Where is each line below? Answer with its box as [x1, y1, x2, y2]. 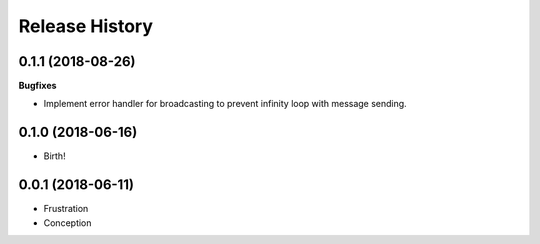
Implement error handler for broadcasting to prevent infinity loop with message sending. [43, 98, 407, 110]
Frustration [43, 203, 89, 215]
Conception [43, 216, 92, 229]
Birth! [43, 150, 66, 162]
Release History [18, 15, 154, 37]
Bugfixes [18, 80, 57, 92]
